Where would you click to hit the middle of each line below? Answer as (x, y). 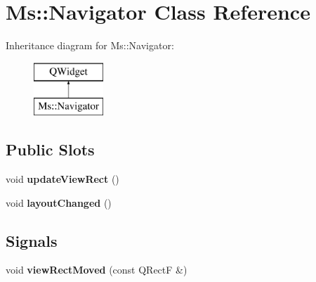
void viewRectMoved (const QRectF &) (97, 270)
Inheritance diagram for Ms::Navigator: (90, 45)
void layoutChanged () (59, 202)
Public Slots (50, 149)
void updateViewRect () (62, 179)
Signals (32, 240)
